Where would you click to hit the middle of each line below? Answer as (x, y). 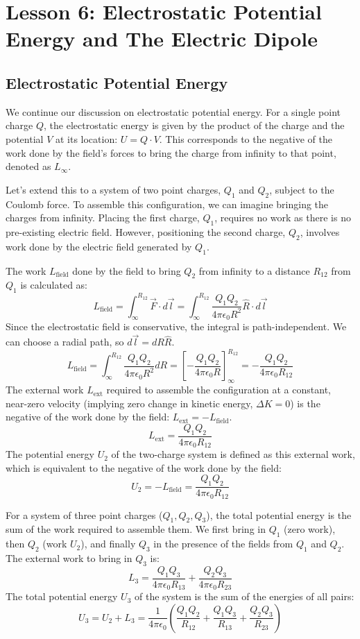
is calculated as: (54, 285)
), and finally (108, 544)
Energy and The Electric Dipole (162, 39)
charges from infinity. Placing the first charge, (103, 218)
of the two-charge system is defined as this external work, (233, 454)
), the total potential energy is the (279, 514)
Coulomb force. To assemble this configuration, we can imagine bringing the (167, 204)
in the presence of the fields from (223, 544)
